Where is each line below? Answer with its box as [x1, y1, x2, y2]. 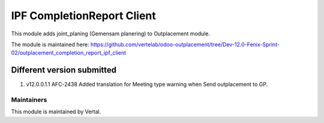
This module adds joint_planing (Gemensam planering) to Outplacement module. [11, 30, 210, 37]
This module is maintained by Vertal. [11, 108, 101, 115]
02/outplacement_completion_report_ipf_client [11, 49, 126, 56]
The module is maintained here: [11, 41, 89, 48]
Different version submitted [11, 65, 117, 75]
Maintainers [11, 96, 47, 104]
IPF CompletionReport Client [11, 9, 156, 22]
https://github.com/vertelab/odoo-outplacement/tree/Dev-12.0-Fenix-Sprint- [90, 41, 280, 48]
